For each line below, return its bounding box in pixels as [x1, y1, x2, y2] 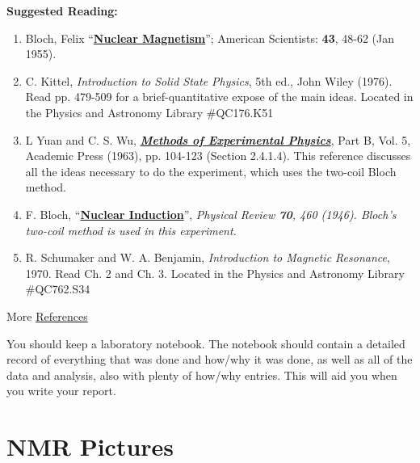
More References [6, 307, 88, 324]
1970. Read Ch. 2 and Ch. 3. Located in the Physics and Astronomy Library [25, 264, 405, 281]
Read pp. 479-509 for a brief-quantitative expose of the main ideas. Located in [25, 88, 414, 105]
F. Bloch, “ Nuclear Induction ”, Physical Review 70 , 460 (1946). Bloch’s [25, 205, 397, 222]
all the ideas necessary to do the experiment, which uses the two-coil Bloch [25, 162, 397, 179]
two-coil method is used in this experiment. [25, 221, 237, 238]
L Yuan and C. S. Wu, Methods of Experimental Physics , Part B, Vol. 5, [25, 131, 411, 148]
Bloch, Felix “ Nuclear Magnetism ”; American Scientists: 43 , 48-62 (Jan [25, 29, 395, 46]
